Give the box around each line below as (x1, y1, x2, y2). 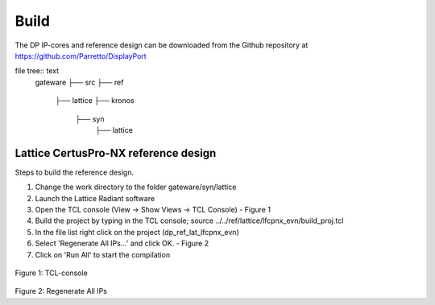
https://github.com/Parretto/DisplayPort (14, 51, 147, 60)
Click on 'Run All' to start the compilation (35, 249, 171, 259)
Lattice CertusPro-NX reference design (14, 146, 217, 160)
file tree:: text (14, 66, 60, 76)
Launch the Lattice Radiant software (35, 193, 155, 203)
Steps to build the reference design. (14, 167, 135, 177)
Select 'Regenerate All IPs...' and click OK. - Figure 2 (35, 238, 209, 249)
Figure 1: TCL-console (14, 268, 88, 278)
